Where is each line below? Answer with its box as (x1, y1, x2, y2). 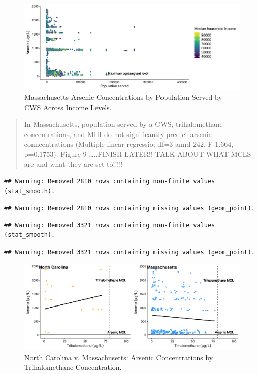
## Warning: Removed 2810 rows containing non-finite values (4, 178, 215, 185)
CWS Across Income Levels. (24, 101, 112, 112)
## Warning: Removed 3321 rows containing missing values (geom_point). (4, 249, 255, 256)
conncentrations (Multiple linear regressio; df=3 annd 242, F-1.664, (24, 139, 234, 149)
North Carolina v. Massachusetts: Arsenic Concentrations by (24, 352, 213, 362)
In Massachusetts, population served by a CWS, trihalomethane (24, 119, 223, 129)
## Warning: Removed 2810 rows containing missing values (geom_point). (4, 205, 255, 212)
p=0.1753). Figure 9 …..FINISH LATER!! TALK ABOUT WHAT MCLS (24, 148, 251, 159)
